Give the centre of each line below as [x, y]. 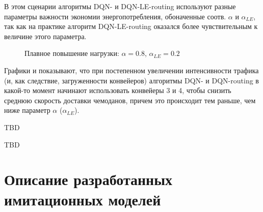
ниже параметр [27, 110]
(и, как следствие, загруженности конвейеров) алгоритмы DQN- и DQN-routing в [131, 80]
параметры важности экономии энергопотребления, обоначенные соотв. [115, 16]
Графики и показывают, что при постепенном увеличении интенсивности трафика [131, 70]
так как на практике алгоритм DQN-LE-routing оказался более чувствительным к [131, 26]
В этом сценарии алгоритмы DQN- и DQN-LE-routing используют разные [120, 6]
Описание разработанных [88, 179]
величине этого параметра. [45, 36]
